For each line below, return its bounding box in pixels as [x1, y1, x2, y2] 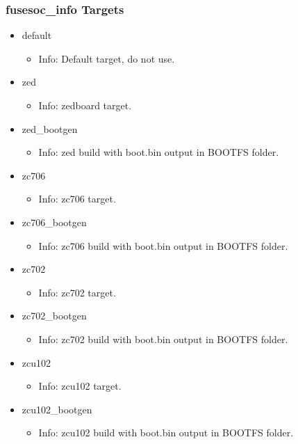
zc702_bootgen [22, 308, 87, 323]
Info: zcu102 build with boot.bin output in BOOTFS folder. [38, 425, 294, 440]
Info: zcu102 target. [38, 379, 122, 393]
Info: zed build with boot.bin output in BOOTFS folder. [38, 145, 279, 159]
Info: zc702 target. [38, 285, 116, 299]
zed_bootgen [22, 121, 78, 136]
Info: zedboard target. [38, 98, 132, 112]
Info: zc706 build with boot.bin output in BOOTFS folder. [38, 238, 288, 253]
